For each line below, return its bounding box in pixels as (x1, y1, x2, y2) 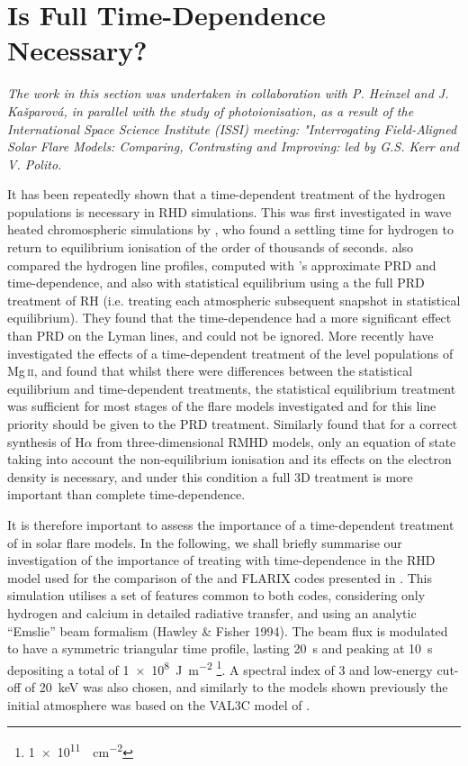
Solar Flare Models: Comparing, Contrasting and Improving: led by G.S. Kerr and (7, 137, 459, 156)
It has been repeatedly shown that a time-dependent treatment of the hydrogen (7, 185, 445, 204)
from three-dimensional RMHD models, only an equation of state (96, 432, 456, 451)
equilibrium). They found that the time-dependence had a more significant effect (7, 308, 452, 327)
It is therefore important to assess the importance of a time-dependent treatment (7, 515, 454, 533)
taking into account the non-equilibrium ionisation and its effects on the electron (7, 450, 452, 469)
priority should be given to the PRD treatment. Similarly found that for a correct (7, 415, 458, 433)
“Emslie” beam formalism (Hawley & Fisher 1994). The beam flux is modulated (7, 621, 448, 640)
